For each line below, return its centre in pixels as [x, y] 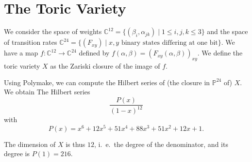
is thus [76, 144]
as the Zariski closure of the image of [105, 65]
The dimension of [30, 144]
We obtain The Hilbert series [47, 92]
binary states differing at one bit [169, 43]
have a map [21, 53]
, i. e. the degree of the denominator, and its [161, 144]
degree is [17, 153]
